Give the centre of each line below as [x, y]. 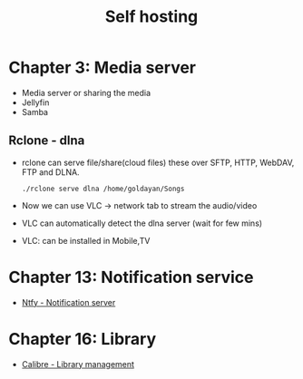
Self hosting [151, 17]
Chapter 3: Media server [103, 68]
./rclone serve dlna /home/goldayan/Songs [103, 189]
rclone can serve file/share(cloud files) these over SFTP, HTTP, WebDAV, [158, 162]
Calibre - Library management [78, 364]
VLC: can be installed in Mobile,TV [86, 240]
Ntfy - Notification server [68, 302]
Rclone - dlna [47, 141]
